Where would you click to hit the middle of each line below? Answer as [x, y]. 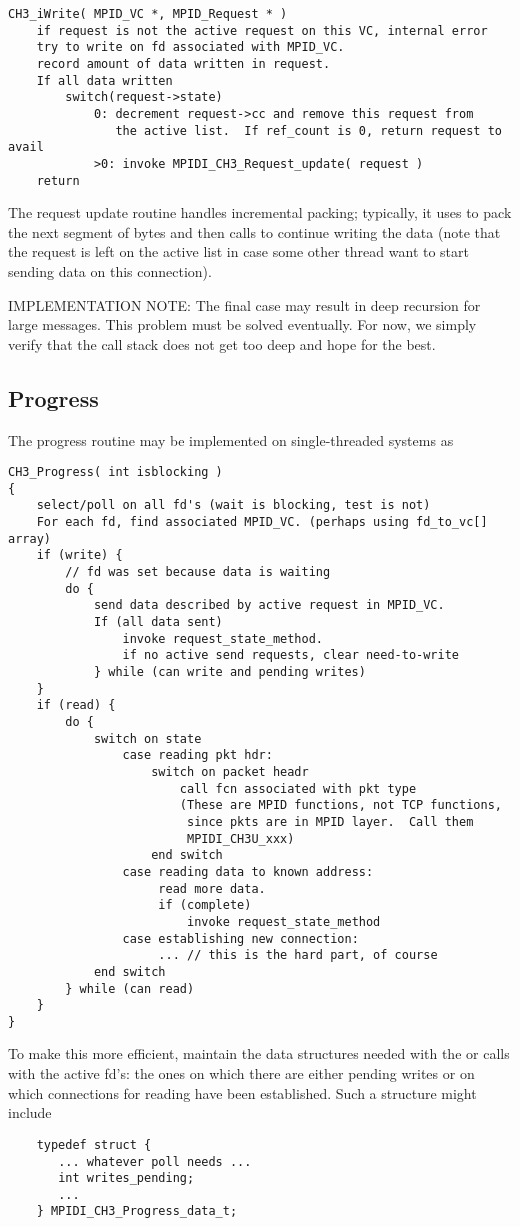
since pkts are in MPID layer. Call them [330, 821]
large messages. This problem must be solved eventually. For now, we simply [242, 324]
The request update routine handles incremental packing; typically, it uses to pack [260, 212]
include [30, 1112]
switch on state [147, 738]
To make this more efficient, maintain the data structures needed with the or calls [259, 1053]
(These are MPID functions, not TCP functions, [340, 805]
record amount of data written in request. [183, 63]
